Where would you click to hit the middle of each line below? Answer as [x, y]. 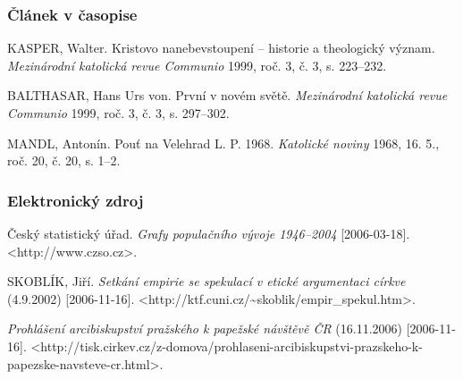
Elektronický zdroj [76, 200]
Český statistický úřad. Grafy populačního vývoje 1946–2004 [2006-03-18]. [209, 233]
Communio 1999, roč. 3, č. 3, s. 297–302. [118, 113]
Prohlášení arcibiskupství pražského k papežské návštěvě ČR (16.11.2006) [205, 328]
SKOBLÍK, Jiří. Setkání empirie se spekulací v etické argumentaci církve [206, 281]
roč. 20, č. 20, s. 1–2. [64, 160]
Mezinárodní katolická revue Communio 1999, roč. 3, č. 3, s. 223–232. [197, 65]
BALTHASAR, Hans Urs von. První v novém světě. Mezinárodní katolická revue [227, 95]
